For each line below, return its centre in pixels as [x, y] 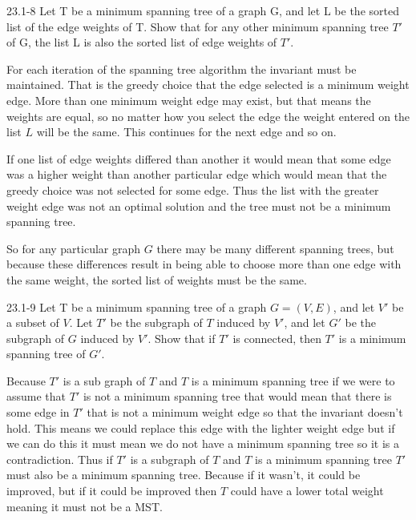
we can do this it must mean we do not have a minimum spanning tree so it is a [203, 443]
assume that [36, 396]
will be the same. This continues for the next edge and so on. [186, 132]
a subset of [33, 322]
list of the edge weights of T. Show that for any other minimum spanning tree [198, 26]
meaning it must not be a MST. [85, 506]
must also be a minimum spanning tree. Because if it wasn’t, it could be [184, 475]
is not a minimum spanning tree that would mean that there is [237, 396]
